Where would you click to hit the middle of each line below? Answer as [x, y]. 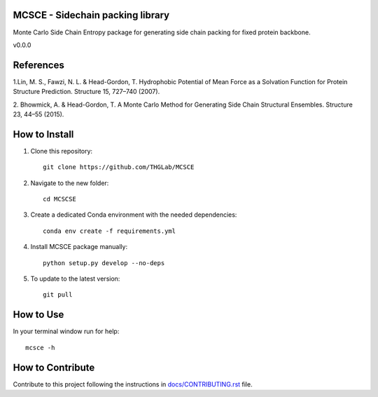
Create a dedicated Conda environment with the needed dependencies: [134, 215]
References [38, 65]
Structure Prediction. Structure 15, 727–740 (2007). [86, 92]
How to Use [38, 315]
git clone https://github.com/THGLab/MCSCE [119, 167]
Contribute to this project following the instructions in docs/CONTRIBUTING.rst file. [133, 384]
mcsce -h [40, 348]
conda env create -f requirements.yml [110, 231]
